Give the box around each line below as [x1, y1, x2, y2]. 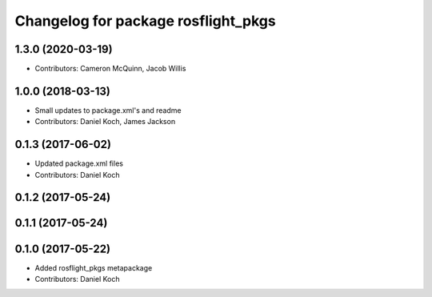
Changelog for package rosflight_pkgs [14, 12, 276, 30]
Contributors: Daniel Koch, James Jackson [34, 117, 176, 126]
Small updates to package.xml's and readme [34, 105, 182, 115]
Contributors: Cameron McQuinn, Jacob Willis [34, 64, 186, 74]
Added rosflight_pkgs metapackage [34, 263, 153, 272]
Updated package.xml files [34, 159, 124, 168]
